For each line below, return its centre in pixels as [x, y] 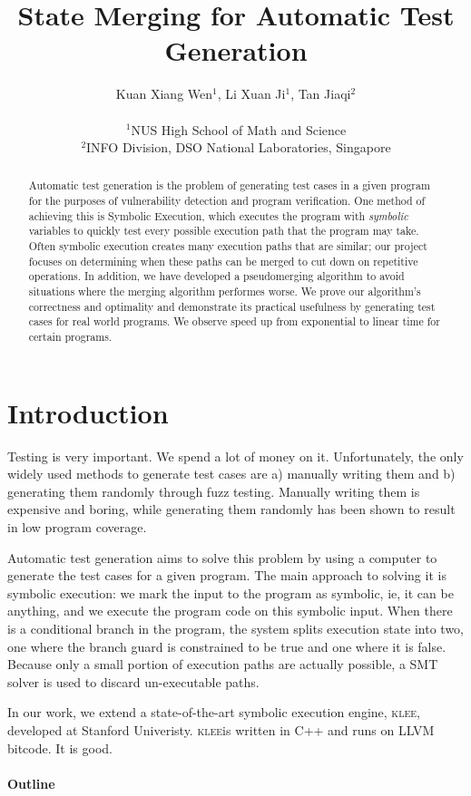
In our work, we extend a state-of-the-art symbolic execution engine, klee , [214, 712]
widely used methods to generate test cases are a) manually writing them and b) [231, 474]
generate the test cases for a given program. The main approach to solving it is [227, 575]
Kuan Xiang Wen [164, 94]
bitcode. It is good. [60, 747]
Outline [31, 783]
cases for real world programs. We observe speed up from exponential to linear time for [234, 321]
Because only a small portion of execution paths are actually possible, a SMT [223, 664]
